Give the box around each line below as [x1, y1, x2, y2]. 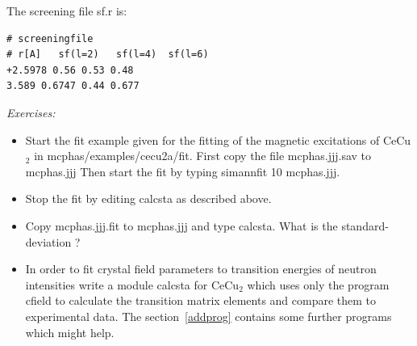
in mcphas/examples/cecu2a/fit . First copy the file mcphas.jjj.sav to [34, 147, 372, 164]
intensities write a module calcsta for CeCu [25, 276, 240, 293]
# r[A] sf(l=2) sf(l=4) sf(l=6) [6, 49, 209, 61]
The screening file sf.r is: [6, 2, 127, 19]
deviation [25, 233, 72, 250]
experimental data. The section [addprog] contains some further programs [25, 307, 392, 324]
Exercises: [6, 103, 56, 120]
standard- [341, 217, 389, 234]
